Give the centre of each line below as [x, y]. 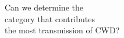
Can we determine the [44, 7]
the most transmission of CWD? [62, 30]
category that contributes [50, 18]
